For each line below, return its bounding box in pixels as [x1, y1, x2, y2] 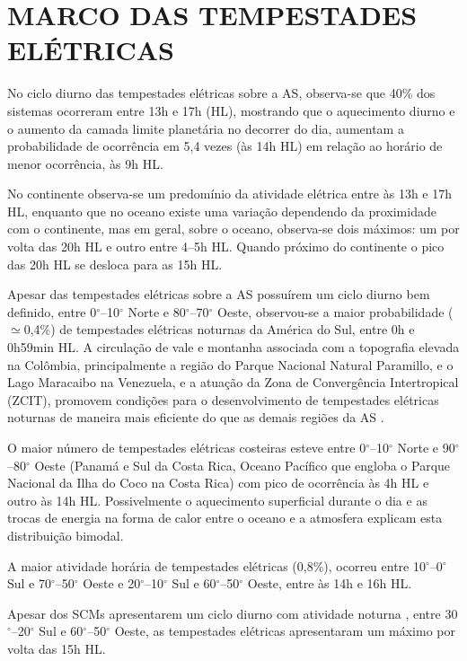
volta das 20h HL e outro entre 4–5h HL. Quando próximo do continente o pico [7, 237, 445, 256]
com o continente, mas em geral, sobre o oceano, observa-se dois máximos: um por [7, 219, 460, 238]
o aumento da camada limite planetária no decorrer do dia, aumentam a [7, 119, 404, 137]
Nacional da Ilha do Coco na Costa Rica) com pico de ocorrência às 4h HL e [7, 473, 429, 492]
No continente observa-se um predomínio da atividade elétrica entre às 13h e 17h [7, 184, 453, 203]
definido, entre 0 [7, 302, 97, 321]
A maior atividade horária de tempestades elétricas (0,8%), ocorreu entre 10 [7, 556, 426, 575]
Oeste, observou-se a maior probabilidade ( [217, 302, 454, 321]
